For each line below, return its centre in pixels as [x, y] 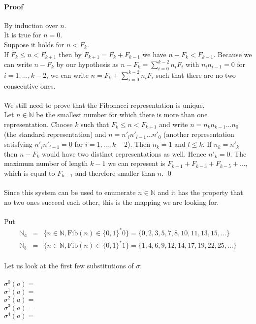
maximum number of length [46, 163]
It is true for [23, 35]
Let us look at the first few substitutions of [69, 266]
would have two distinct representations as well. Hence [124, 153]
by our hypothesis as [87, 64]
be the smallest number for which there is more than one [122, 114]
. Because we [233, 54]
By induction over [31, 25]
